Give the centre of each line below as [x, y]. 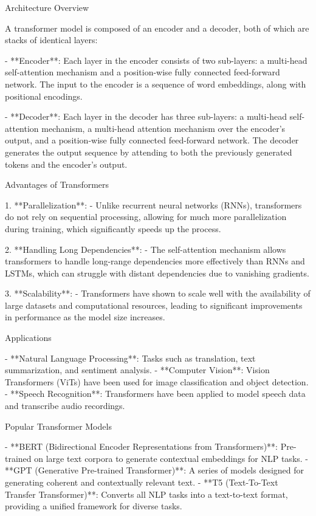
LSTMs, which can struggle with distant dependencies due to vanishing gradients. [157, 273]
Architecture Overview [47, 7]
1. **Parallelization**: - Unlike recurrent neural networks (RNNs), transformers [153, 205]
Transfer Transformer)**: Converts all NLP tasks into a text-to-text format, [146, 494]
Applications [28, 338]
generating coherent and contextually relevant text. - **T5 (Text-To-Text [142, 482]
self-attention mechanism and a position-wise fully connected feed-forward [143, 72]
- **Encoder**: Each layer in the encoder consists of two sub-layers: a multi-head [156, 60]
